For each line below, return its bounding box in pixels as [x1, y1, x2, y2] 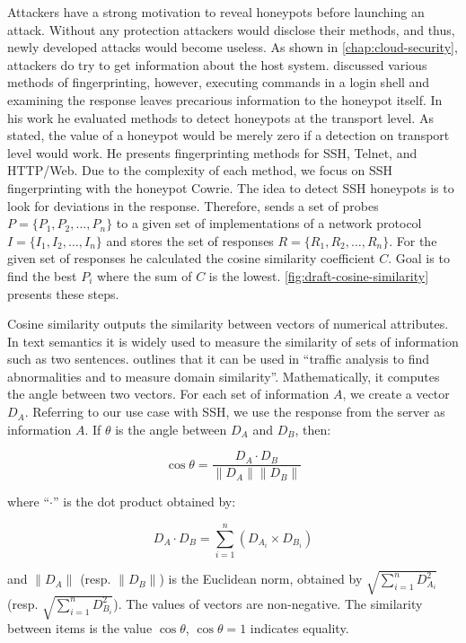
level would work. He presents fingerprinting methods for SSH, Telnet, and [7, 143, 418, 162]
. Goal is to [388, 249, 450, 268]
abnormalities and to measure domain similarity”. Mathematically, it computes [7, 366, 440, 385]
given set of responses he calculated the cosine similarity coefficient [7, 249, 375, 268]
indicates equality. [250, 619, 349, 638]
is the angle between [115, 419, 227, 438]
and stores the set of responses [106, 231, 274, 250]
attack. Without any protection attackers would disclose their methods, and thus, [7, 20, 455, 39]
